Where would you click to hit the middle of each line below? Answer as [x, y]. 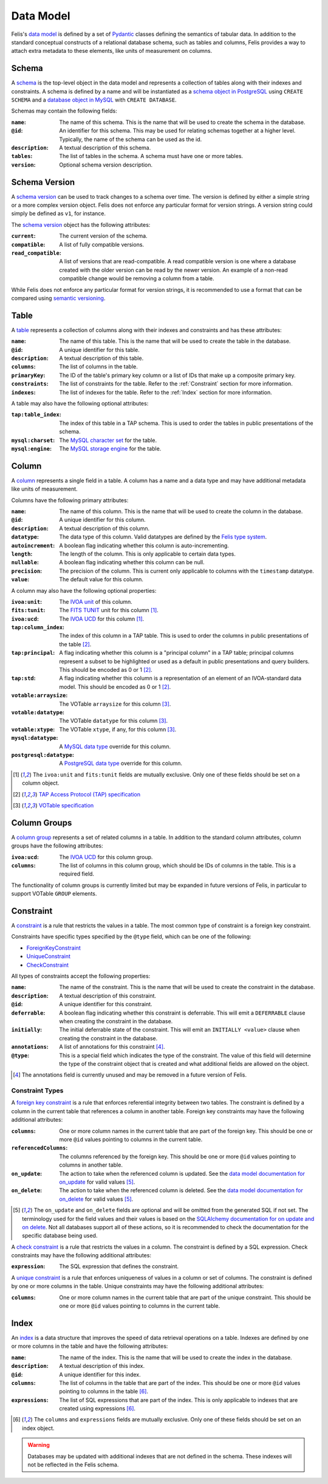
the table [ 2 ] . [75, 644]
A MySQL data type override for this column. [115, 746]
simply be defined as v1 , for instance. [59, 213]
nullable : [25, 562]
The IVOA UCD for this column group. [106, 857]
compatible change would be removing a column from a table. [137, 278]
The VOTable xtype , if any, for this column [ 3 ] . [118, 729]
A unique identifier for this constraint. [106, 1004]
